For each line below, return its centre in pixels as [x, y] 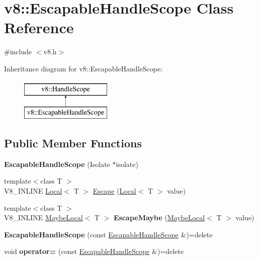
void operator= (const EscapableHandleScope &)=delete [94, 251]
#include [18, 52]
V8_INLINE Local [33, 191]
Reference [39, 27]
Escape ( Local [114, 191]
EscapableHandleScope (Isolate [57, 164]
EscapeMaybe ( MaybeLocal [159, 218]
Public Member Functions [73, 143]
